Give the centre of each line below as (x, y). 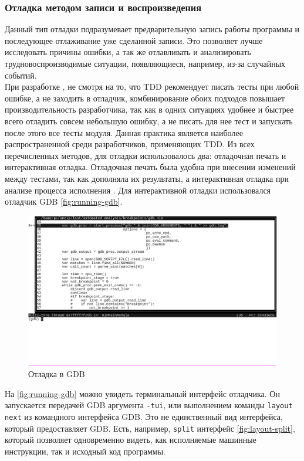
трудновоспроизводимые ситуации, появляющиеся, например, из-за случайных (145, 63)
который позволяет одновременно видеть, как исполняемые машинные (131, 440)
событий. (21, 75)
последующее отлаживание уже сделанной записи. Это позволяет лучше (134, 40)
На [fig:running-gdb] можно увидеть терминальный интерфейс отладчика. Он (142, 393)
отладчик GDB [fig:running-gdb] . (64, 201)
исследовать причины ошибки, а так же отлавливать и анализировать (128, 52)
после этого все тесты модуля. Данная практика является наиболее (124, 132)
